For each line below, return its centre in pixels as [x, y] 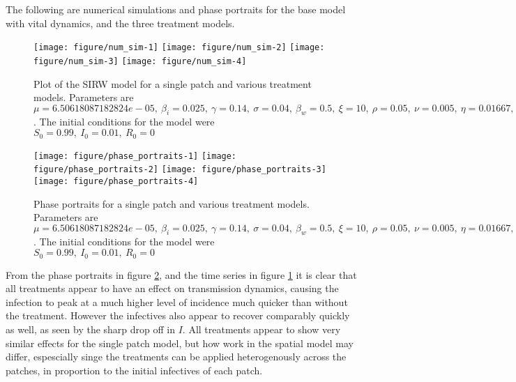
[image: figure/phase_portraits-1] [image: [135, 156]
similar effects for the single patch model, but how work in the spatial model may [180, 343]
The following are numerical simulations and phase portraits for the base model [176, 9]
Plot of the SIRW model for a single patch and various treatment [173, 83]
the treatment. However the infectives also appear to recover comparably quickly [178, 315]
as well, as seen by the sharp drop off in [91, 329]
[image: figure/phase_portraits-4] [116, 181]
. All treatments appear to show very [261, 329]
